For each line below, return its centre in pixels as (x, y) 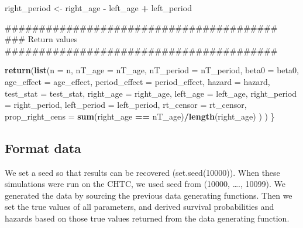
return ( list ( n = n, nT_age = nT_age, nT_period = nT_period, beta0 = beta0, (152, 70)
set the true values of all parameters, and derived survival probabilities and (140, 207)
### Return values (41, 39)
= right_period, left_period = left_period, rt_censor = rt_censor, (126, 105)
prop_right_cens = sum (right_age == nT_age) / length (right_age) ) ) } (140, 116)
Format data (43, 147)
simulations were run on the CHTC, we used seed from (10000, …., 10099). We (145, 184)
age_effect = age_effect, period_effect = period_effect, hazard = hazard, (137, 81)
